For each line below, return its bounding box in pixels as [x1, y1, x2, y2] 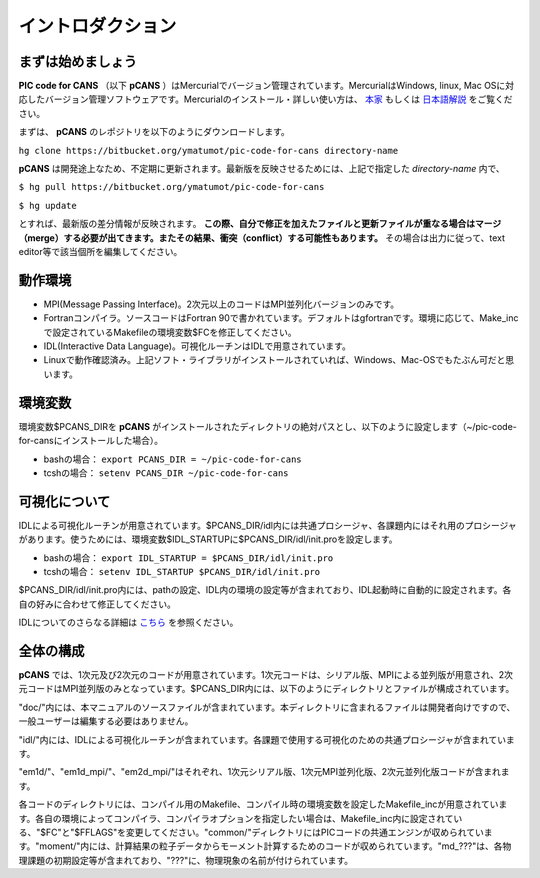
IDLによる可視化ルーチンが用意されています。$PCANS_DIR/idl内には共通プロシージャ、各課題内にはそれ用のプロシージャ [18, 519, 517, 531]
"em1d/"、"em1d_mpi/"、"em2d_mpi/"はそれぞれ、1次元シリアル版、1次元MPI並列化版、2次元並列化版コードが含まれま [18, 766, 510, 778]
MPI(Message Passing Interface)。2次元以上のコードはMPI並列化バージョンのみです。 [43, 298, 400, 310]
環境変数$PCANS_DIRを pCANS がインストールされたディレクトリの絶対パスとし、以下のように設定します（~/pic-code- [18, 420, 517, 432]
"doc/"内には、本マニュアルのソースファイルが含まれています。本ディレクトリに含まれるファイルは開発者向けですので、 [18, 701, 516, 713]
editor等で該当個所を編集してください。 [18, 245, 183, 257]
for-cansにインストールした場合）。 [18, 435, 164, 447]
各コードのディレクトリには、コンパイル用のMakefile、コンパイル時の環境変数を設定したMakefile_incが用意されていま [18, 798, 508, 810]
